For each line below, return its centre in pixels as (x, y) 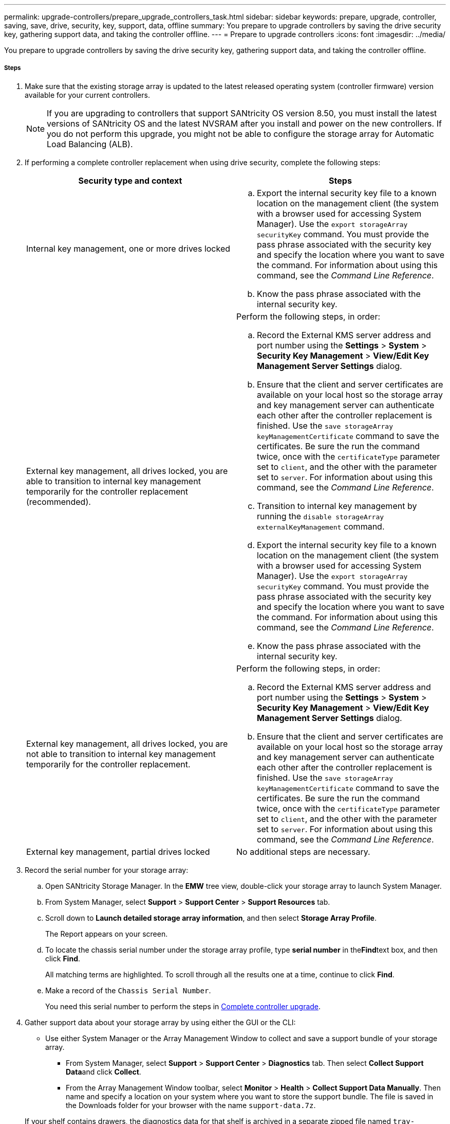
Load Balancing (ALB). (90, 144)
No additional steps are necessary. (303, 851)
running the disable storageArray (321, 516)
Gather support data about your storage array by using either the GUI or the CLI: (160, 1022)
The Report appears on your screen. (107, 934)
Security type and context (130, 180)
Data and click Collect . (104, 1072)
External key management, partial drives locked (118, 851)
